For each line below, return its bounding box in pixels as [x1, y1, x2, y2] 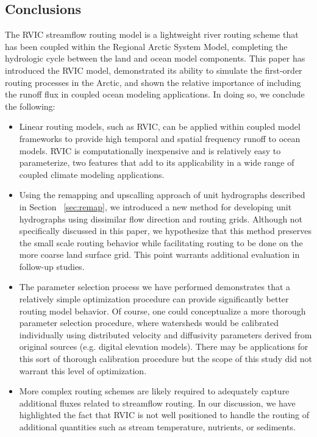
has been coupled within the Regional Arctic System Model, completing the [5, 40, 288, 52]
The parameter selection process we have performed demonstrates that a [19, 280, 291, 293]
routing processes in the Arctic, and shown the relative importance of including [5, 76, 301, 88]
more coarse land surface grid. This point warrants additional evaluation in [19, 248, 300, 261]
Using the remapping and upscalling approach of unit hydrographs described [19, 188, 305, 201]
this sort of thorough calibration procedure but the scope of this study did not [19, 352, 312, 365]
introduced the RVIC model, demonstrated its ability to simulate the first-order [5, 63, 302, 76]
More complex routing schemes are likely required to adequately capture [19, 385, 290, 397]
